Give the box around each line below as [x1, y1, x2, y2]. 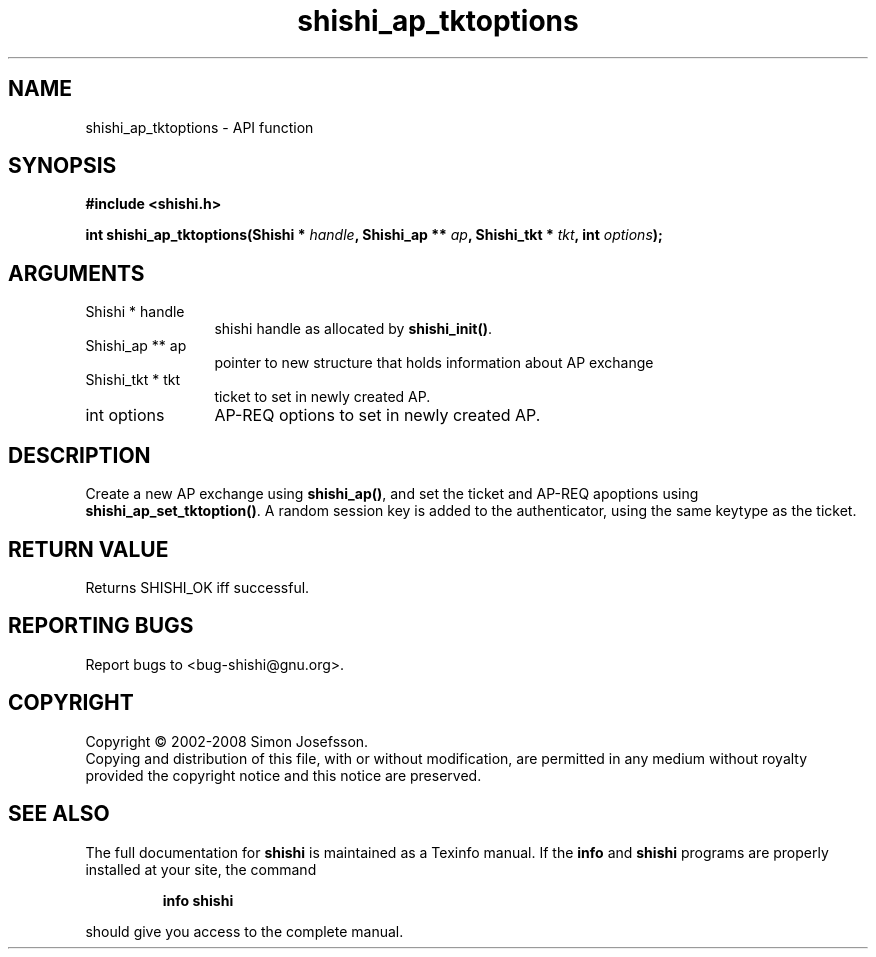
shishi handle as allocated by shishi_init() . [214, 320, 492, 338]
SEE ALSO [8, 801, 110, 827]
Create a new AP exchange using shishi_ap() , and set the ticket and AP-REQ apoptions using [85, 485, 699, 503]
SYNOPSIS [8, 153, 117, 179]
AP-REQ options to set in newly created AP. [214, 405, 541, 426]
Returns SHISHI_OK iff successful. [85, 578, 310, 596]
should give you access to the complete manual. [85, 922, 404, 940]
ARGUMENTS [8, 260, 145, 286]
